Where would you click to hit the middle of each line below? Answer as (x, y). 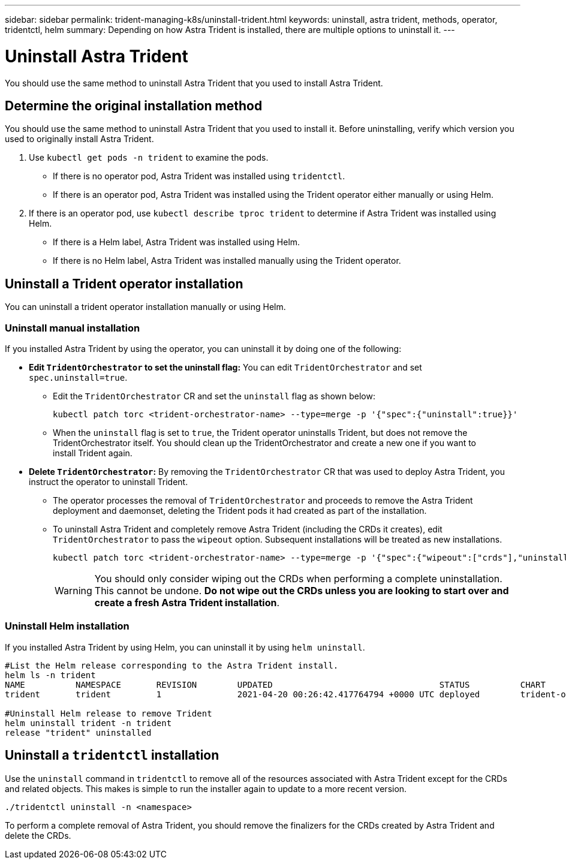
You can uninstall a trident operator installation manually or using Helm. (145, 307)
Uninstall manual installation (73, 328)
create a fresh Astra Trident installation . (187, 602)
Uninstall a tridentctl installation (112, 755)
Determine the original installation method (134, 106)
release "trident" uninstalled (78, 732)
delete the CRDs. (38, 835)
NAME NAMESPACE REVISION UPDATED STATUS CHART (275, 684)
